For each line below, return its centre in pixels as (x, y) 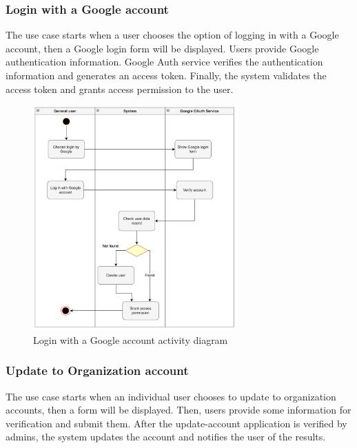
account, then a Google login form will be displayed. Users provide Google (162, 48)
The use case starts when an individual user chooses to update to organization (171, 396)
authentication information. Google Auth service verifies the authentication (164, 62)
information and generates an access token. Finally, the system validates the (166, 75)
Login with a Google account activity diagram (131, 339)
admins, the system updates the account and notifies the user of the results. (166, 437)
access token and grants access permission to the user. (120, 89)
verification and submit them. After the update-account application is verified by (176, 423)
